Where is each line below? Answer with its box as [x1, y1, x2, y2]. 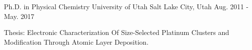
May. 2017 [4, 11, 35, 21]
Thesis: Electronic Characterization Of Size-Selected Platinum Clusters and [4, 27, 230, 37]
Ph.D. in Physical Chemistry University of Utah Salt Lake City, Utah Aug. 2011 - [4, 1, 249, 11]
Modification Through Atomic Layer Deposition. [4, 36, 149, 47]
